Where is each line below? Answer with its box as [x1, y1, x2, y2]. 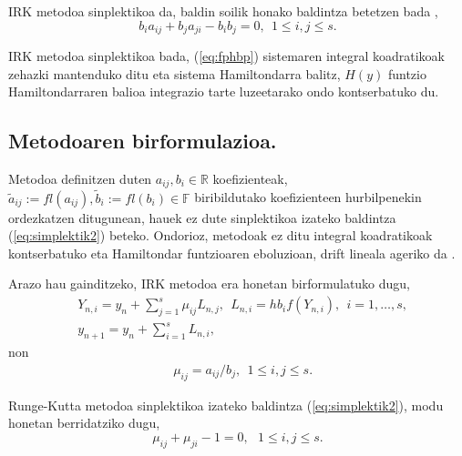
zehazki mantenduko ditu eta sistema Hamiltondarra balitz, [8, 64, 341, 83]
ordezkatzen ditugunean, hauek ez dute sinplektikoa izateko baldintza [8, 208, 396, 227]
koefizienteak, [212, 169, 288, 188]
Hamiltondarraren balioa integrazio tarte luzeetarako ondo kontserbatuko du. [8, 82, 439, 101]
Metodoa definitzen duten [8, 169, 152, 188]
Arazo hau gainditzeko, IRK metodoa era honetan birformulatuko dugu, [8, 274, 411, 293]
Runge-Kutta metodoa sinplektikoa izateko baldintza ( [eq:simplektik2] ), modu [8, 395, 444, 414]
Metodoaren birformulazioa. [8, 127, 277, 155]
